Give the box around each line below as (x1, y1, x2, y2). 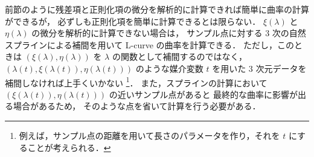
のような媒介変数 (135, 62, 203, 74)
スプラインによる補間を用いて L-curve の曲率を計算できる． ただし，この (5, 38, 294, 51)
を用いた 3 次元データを (212, 62, 307, 74)
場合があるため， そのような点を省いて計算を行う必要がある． (13, 100, 261, 112)
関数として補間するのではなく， (120, 50, 248, 63)
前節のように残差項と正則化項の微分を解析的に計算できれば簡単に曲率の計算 (5, 3, 309, 15)
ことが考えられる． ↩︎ (27, 141, 111, 153)
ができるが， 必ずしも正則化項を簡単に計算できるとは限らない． (5, 14, 261, 27)
